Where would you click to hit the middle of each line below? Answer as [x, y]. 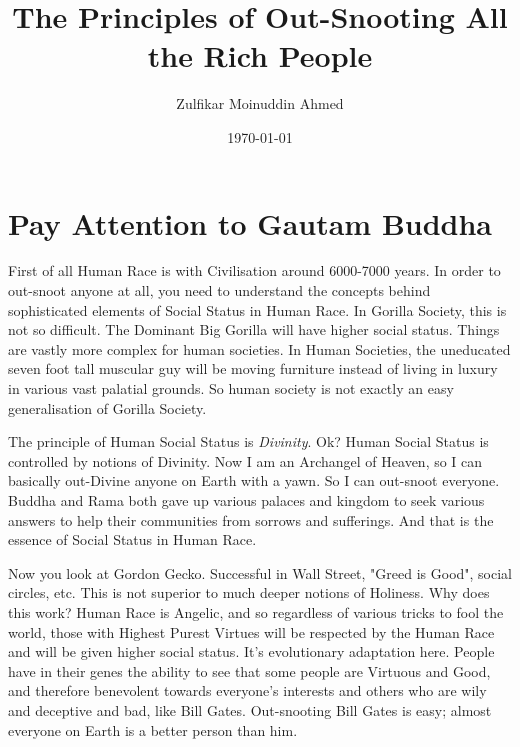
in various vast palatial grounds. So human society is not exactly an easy [231, 388]
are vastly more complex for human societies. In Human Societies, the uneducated [259, 348]
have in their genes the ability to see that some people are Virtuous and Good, [249, 670]
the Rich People [260, 55]
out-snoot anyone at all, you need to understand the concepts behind [219, 290]
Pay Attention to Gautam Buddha [250, 222]
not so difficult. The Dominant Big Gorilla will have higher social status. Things [254, 329]
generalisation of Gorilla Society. [107, 407]
